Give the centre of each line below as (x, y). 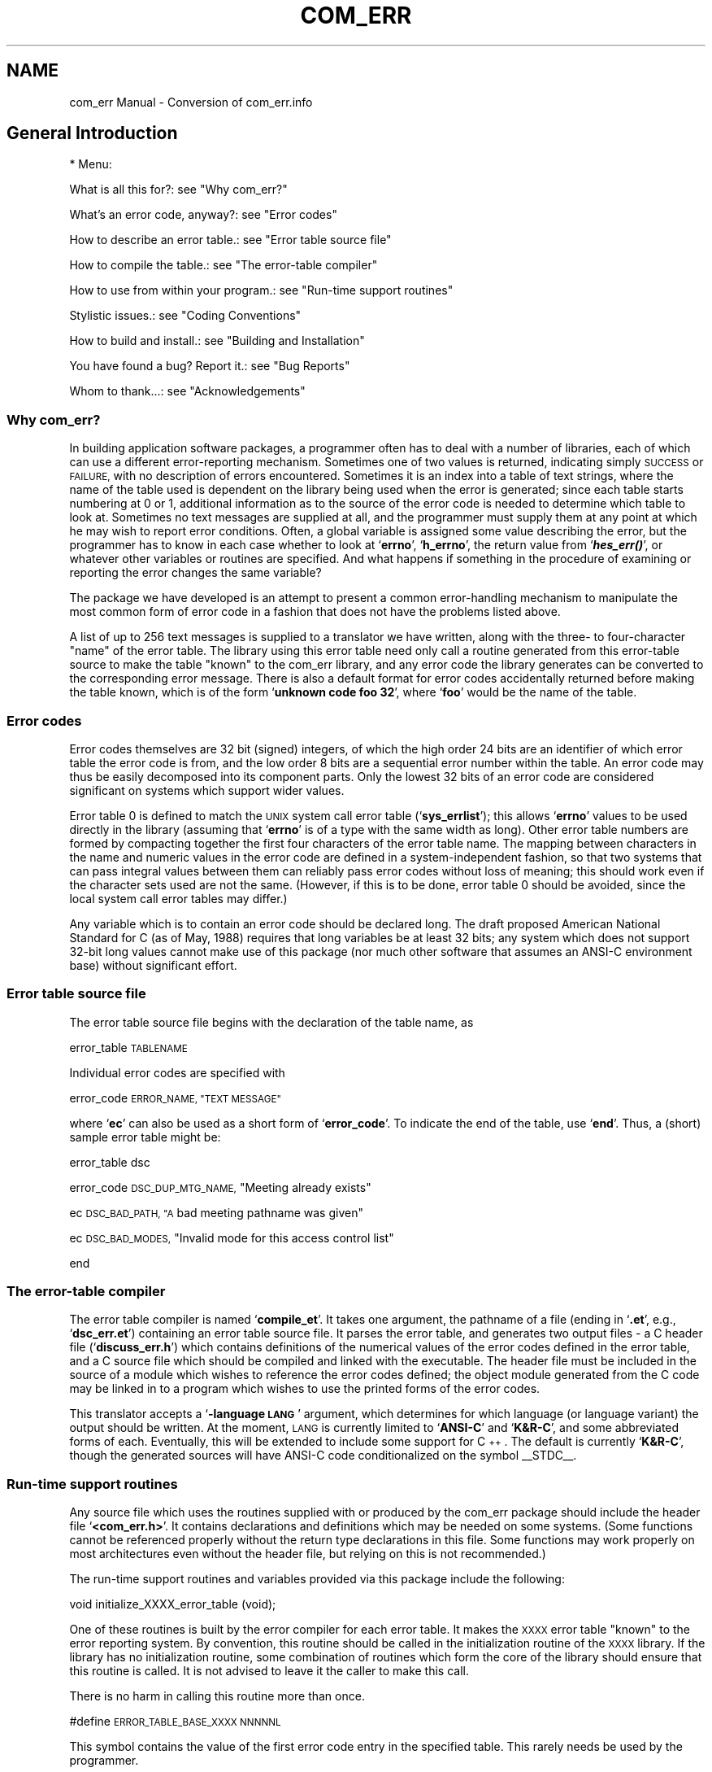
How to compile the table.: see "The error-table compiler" (224, 265)
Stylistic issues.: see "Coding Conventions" (185, 316)
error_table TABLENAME (128, 1047)
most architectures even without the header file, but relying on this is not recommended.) (308, 1554)
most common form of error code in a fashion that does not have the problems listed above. (315, 612)
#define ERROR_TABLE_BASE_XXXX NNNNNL (175, 1722)
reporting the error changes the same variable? (195, 573)
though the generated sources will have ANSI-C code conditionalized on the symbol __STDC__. (323, 1456)
